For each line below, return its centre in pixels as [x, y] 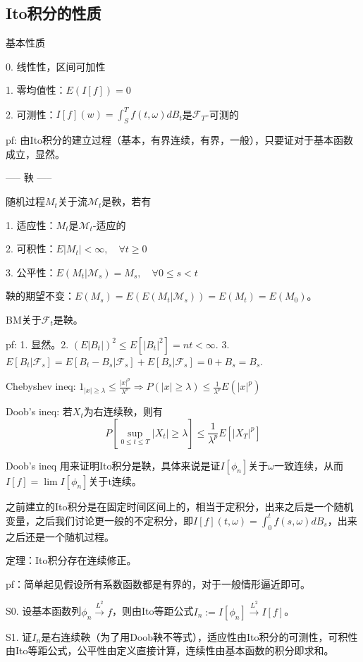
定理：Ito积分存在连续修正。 [71, 560]
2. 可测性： [31, 114]
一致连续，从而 [308, 465]
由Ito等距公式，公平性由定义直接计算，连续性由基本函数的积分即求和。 [170, 650]
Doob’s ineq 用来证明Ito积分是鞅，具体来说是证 [113, 465]
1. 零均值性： [36, 90]
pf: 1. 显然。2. [37, 344]
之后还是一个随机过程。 [60, 536]
